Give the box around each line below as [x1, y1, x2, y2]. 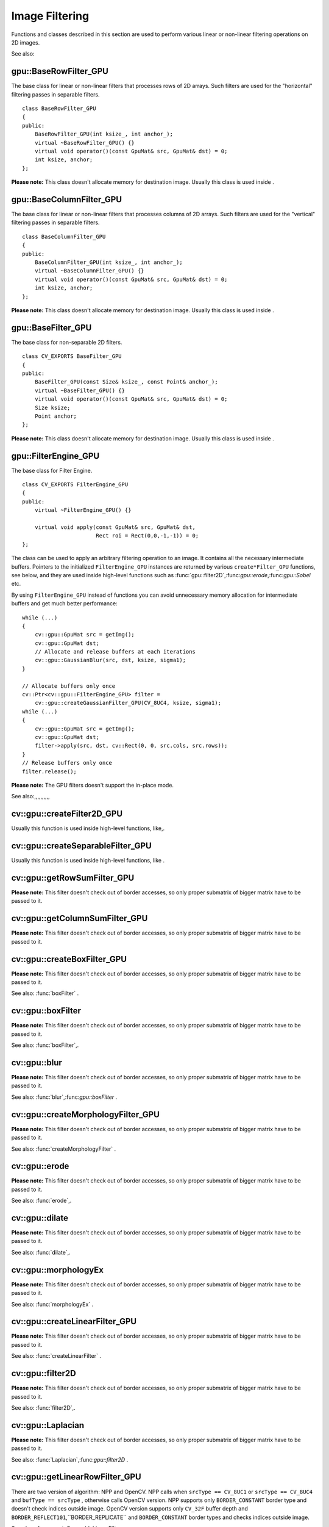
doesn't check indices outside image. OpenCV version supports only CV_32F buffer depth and [11, 1505, 248, 1512]
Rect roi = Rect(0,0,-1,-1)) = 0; [95, 532, 199, 539]
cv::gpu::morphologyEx [11, 1264, 104, 1275]
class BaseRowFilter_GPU [22, 105, 96, 112]
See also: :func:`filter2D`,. [11, 1404, 76, 1411]
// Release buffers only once [22, 759, 113, 767]
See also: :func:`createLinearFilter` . [11, 1352, 102, 1360]
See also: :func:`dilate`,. [11, 1248, 71, 1256]
